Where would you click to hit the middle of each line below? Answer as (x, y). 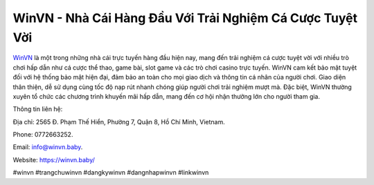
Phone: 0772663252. (43, 135)
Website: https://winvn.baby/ (54, 159)
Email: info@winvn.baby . (48, 147)
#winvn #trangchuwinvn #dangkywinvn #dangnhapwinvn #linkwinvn (111, 173)
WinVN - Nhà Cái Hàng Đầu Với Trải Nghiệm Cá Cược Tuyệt (185, 18)
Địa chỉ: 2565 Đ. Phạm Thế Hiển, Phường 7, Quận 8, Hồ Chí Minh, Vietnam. (119, 121)
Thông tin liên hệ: (38, 109)
